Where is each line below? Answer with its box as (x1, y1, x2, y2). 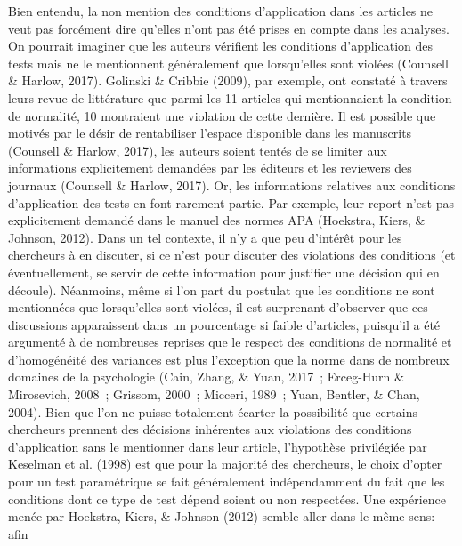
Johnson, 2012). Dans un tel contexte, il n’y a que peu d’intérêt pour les (8, 228, 402, 246)
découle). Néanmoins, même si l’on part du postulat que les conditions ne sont (8, 280, 435, 299)
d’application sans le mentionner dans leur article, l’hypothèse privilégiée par (8, 437, 427, 455)
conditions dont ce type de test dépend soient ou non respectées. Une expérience (8, 489, 446, 508)
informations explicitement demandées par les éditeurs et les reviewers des (8, 158, 412, 177)
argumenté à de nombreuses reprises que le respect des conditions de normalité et (8, 333, 452, 351)
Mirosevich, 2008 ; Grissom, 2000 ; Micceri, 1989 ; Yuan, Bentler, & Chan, (8, 385, 420, 404)
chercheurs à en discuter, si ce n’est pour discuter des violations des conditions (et (8, 245, 456, 264)
